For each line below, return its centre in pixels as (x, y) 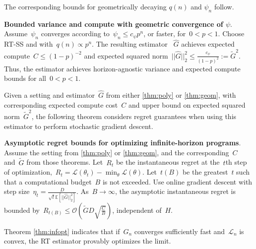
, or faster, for (165, 33)
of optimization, (28, 172)
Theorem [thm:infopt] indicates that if (62, 231)
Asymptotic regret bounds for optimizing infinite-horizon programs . (123, 143)
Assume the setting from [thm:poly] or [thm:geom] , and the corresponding (117, 152)
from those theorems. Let (65, 162)
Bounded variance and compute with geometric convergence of (114, 24)
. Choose (231, 33)
